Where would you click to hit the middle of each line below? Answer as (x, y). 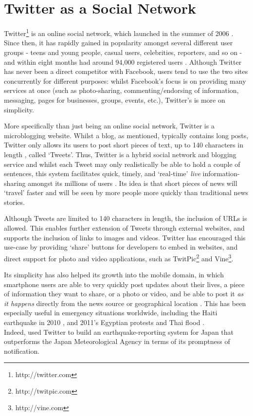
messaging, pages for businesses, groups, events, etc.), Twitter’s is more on (115, 99)
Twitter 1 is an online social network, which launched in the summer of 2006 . (119, 32)
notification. (22, 351)
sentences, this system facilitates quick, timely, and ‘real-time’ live (102, 173)
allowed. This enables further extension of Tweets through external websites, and (124, 228)
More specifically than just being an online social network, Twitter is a (109, 126)
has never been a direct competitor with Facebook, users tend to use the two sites (126, 71)
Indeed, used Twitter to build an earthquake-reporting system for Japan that (119, 332)
